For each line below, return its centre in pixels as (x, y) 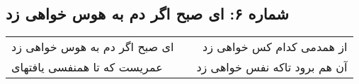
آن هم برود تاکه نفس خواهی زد (272, 67)
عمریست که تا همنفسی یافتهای (87, 67)
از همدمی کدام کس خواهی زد (275, 47)
